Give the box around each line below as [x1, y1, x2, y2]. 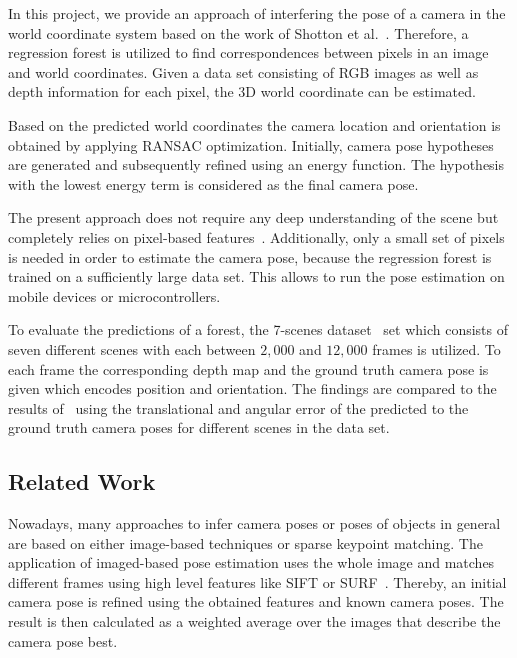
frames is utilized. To [372, 338, 501, 359]
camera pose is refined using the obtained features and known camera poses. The [8, 591, 504, 612]
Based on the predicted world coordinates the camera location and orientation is [8, 114, 501, 135]
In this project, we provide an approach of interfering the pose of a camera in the [8, 3, 506, 23]
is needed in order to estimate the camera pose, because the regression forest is [8, 246, 492, 267]
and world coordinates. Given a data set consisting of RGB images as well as [8, 61, 479, 82]
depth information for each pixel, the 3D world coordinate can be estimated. [8, 81, 476, 102]
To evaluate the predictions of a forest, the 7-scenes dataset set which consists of [8, 319, 509, 340]
